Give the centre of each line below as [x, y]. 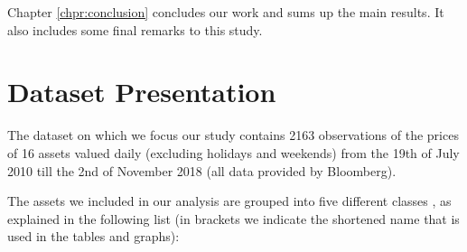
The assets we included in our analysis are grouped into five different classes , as [229, 201]
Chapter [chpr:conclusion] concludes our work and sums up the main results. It [226, 12]
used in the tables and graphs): [93, 236]
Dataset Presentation [142, 92]
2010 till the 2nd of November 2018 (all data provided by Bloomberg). [202, 170]
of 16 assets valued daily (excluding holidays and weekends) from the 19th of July [233, 152]
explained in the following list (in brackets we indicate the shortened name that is [233, 218]
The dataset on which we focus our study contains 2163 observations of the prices [233, 135]
